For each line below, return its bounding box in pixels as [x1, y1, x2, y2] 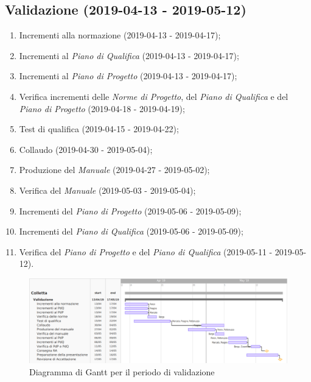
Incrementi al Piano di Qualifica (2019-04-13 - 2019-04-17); [19, 49, 239, 62]
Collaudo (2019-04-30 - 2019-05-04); [19, 143, 153, 155]
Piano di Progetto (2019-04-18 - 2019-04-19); [19, 102, 185, 115]
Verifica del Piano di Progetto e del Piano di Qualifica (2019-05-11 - [19, 245, 273, 258]
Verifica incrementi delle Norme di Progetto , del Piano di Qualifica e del [19, 90, 288, 102]
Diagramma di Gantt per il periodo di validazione [29, 365, 215, 378]
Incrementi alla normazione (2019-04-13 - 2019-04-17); [19, 29, 221, 41]
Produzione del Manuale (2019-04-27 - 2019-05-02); [19, 163, 210, 176]
